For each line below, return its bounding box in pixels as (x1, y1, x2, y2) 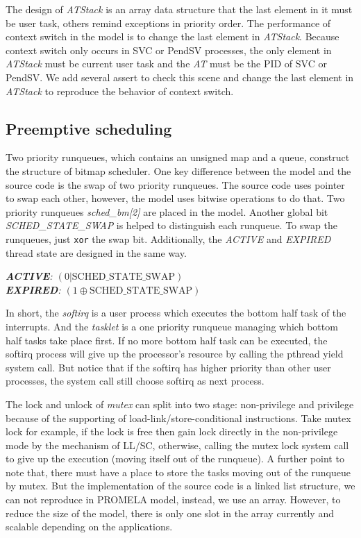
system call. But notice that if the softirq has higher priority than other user (6, 360, 331, 374)
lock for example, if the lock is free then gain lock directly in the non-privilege (6, 424, 338, 439)
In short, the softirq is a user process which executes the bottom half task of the (6, 305, 346, 320)
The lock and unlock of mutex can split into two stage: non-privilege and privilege (6, 396, 354, 411)
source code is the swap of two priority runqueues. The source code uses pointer (6, 177, 345, 192)
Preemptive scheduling (6, 117, 172, 139)
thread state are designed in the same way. (6, 245, 187, 260)
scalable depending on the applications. (6, 519, 173, 534)
